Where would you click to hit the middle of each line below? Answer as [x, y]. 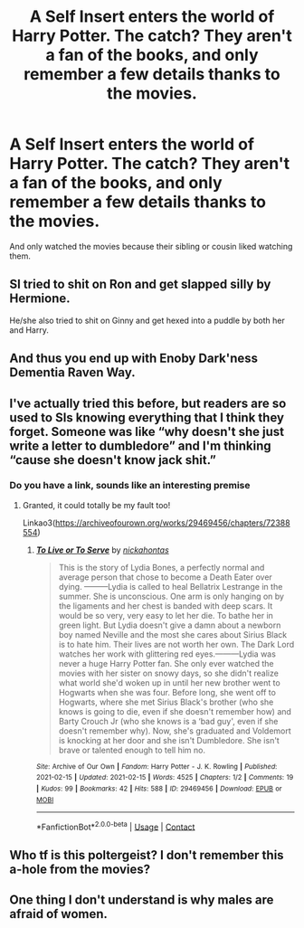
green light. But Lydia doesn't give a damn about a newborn [170, 625]
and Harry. [29, 330]
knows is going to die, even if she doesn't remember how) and [175, 711]
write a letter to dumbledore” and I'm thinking [140, 445]
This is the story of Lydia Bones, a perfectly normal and [161, 567]
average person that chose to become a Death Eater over [166, 577]
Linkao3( [39, 523]
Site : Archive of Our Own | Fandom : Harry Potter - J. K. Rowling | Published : [157, 766]
